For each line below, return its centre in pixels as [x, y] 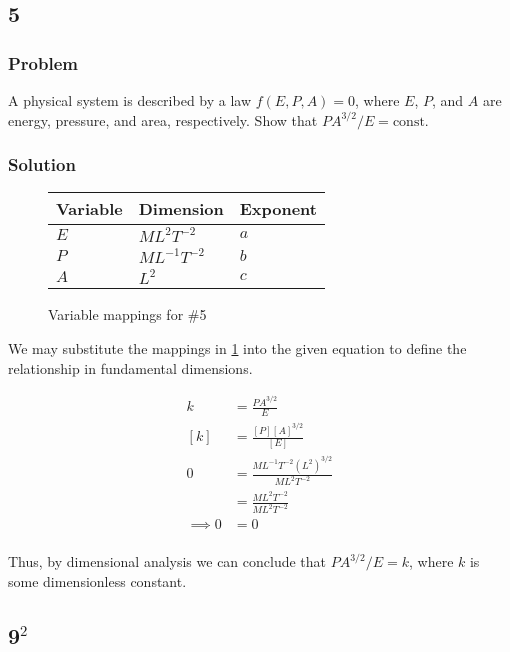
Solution [42, 164]
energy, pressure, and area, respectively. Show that [163, 119]
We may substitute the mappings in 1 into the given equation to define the [237, 348]
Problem [43, 62]
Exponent [278, 209]
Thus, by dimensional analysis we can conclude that [167, 561]
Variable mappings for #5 [127, 314]
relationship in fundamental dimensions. [130, 367]
